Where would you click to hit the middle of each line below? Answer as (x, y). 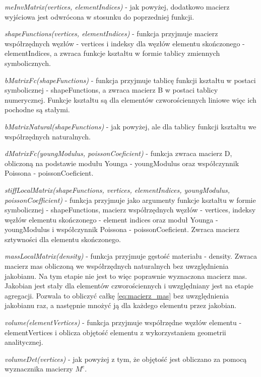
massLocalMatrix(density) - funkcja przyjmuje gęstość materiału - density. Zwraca (131, 256)
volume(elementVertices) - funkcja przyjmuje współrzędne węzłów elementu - (123, 322)
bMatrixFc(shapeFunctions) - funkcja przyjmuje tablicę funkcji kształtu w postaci (130, 80)
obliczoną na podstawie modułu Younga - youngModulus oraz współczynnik (122, 163)
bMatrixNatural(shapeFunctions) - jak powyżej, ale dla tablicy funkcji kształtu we (130, 126)
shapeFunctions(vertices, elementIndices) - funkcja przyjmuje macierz (111, 33)
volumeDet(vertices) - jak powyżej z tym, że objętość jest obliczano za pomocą (126, 359)
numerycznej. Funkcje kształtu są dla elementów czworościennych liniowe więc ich (130, 99)
